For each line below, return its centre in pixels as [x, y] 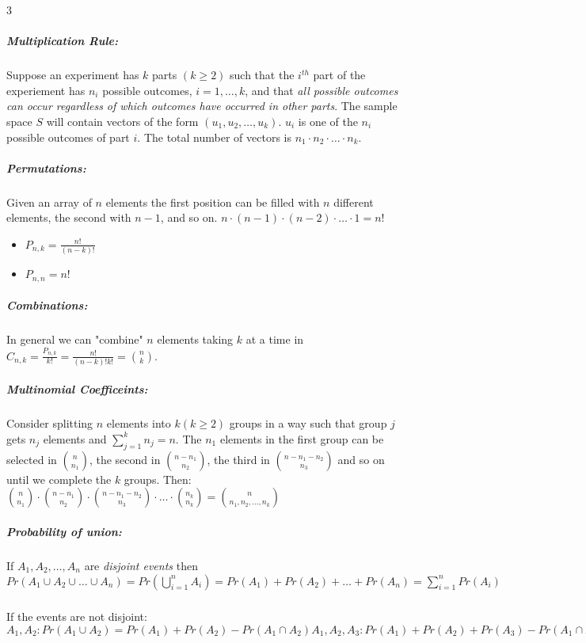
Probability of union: [64, 531]
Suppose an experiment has [73, 75]
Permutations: [46, 167]
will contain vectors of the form [122, 121]
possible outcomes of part [68, 137]
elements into [139, 423]
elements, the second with [69, 217]
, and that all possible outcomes [322, 90]
